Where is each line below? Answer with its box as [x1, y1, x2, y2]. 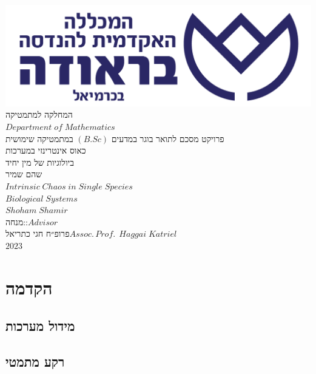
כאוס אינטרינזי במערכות [5, 144, 86, 157]
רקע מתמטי [5, 352, 65, 371]
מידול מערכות [5, 316, 75, 335]
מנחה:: [5, 215, 28, 228]
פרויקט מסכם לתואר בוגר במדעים [111, 132, 224, 144]
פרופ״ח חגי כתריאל [5, 227, 70, 240]
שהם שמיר [5, 168, 42, 180]
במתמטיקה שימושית [5, 132, 73, 144]
